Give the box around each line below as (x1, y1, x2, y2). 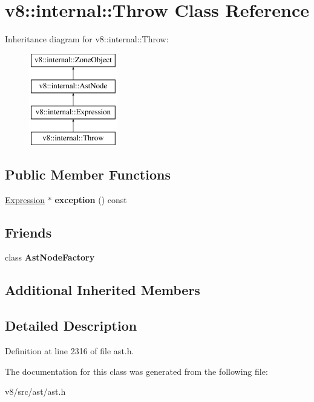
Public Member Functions (5, 164, 171, 183)
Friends (5, 222, 52, 241)
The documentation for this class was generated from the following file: (5, 365, 268, 377)
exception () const (54, 193, 127, 206)
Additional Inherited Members (5, 280, 200, 299)
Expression (5, 193, 45, 206)
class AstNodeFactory (5, 251, 95, 264)
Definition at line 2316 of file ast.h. (5, 345, 134, 357)
